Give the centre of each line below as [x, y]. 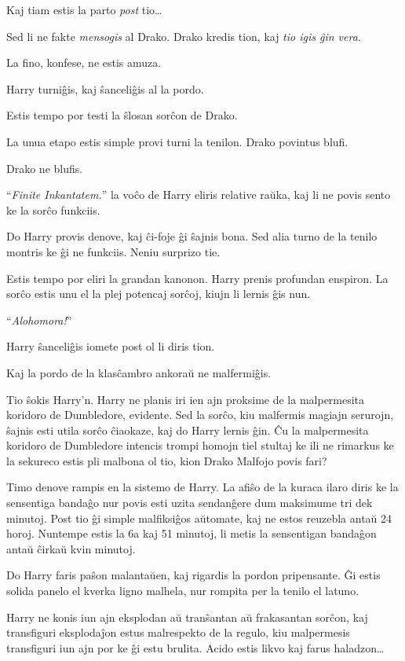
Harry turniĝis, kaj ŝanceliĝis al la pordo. [105, 88]
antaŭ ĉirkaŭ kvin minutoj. [71, 548]
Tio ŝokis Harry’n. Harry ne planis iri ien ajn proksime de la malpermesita [186, 399]
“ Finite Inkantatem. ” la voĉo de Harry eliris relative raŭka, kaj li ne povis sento [199, 195]
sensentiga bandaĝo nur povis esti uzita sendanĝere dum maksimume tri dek [190, 503]
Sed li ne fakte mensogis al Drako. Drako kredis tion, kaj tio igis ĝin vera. [184, 36]
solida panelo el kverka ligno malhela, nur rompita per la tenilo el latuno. [183, 591]
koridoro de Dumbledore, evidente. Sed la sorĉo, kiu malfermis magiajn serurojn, [200, 415]
